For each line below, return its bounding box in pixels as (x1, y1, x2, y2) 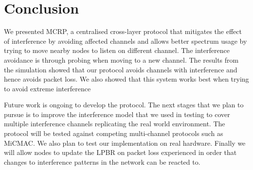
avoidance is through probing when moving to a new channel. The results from (4, 54, 239, 65)
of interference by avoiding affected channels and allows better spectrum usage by (4, 35, 247, 46)
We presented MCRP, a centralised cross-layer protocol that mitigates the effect (4, 26, 242, 36)
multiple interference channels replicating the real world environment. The (4, 119, 225, 129)
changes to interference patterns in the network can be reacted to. (4, 156, 200, 167)
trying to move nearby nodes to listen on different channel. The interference (4, 45, 230, 55)
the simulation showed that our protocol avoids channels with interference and (4, 64, 237, 74)
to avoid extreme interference (4, 83, 91, 93)
